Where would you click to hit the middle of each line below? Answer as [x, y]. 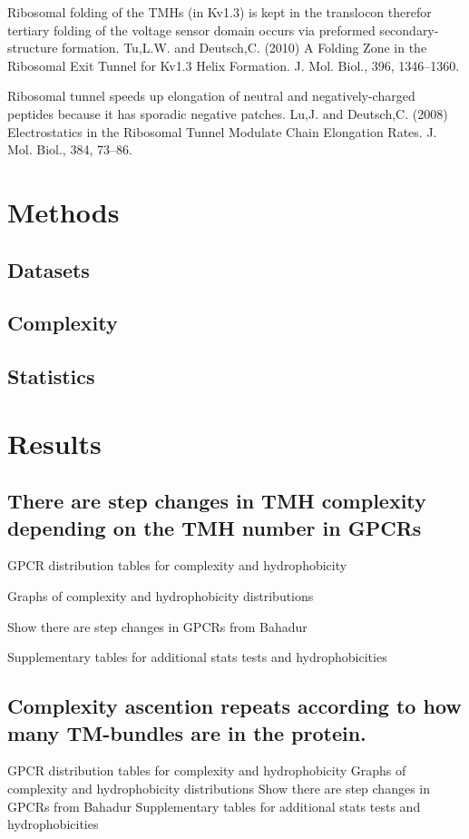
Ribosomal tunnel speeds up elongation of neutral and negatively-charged [211, 96]
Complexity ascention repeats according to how [234, 706]
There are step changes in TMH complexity [217, 501]
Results [54, 443]
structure [33, 48]
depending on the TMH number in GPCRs [215, 527]
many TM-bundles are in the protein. [187, 732]
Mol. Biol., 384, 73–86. [70, 149]
